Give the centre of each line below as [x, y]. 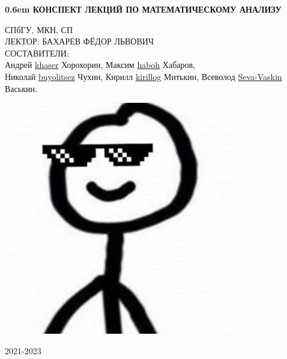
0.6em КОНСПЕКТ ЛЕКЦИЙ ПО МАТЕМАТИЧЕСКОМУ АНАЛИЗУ [143, 9]
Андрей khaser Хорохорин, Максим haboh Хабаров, [100, 65]
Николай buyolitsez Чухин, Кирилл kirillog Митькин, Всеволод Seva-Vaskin [143, 76]
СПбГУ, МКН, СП [39, 29]
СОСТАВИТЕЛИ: [37, 53]
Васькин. [21, 88]
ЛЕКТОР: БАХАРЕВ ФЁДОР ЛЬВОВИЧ [79, 41]
